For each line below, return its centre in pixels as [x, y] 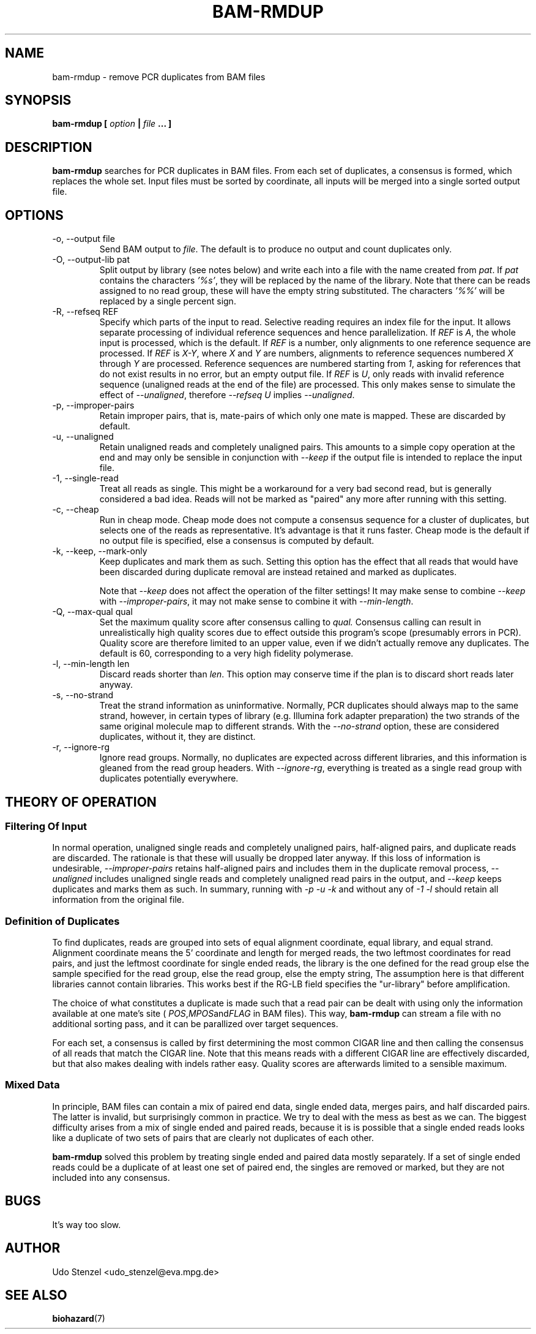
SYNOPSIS [38, 100]
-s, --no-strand [83, 695]
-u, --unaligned [83, 437]
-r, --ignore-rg [81, 747]
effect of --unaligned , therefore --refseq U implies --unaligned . [227, 395]
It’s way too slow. [87, 1224]
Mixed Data [32, 1085]
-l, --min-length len [91, 664]
